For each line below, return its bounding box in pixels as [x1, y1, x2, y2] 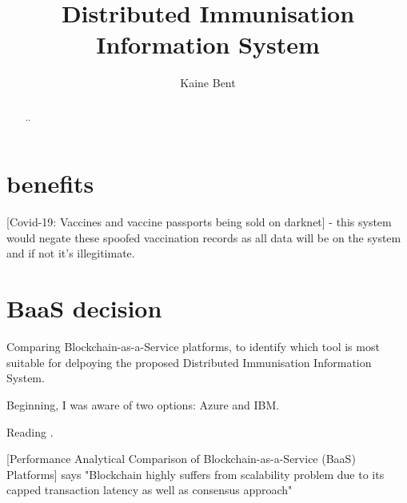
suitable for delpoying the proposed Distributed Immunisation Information [6, 353, 372, 370]
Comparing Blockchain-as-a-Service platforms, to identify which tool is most [6, 338, 380, 355]
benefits [6, 167, 94, 200]
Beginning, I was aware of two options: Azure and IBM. [6, 396, 280, 413]
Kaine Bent [180, 74, 236, 91]
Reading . [6, 423, 54, 440]
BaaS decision [6, 292, 162, 325]
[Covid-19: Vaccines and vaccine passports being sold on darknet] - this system [6, 214, 392, 230]
